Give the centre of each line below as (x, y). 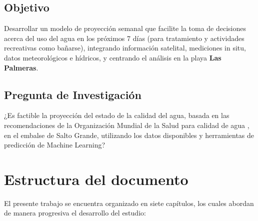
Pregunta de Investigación (73, 94)
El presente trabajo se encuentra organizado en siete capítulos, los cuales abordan (129, 203)
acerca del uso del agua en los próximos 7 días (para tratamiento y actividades (124, 38)
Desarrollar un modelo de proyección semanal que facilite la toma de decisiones (125, 28)
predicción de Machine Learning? (55, 145)
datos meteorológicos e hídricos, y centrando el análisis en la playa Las (113, 57)
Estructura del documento (96, 179)
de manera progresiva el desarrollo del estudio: (75, 213)
